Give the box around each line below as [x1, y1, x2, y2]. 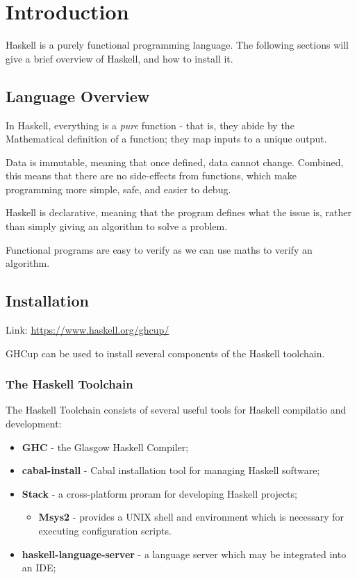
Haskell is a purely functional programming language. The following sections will [6, 38, 349, 52]
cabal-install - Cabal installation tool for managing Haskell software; [22, 463, 320, 478]
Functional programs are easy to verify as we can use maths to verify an [6, 242, 313, 256]
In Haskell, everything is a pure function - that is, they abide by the [6, 117, 294, 132]
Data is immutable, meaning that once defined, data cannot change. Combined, [6, 154, 344, 169]
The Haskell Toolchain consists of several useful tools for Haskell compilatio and [6, 402, 347, 417]
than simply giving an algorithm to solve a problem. [6, 219, 228, 234]
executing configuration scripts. [38, 523, 172, 538]
